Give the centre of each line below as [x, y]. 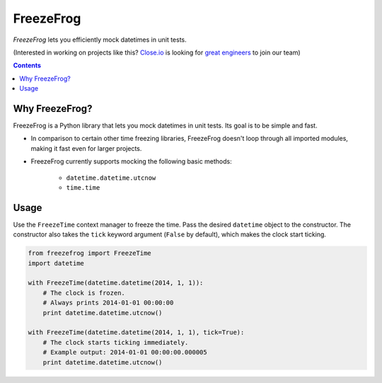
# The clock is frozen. [84, 293]
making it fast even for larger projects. [86, 148]
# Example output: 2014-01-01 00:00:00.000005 [125, 353]
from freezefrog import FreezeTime [89, 253]
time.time [83, 187]
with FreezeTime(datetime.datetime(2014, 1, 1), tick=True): [136, 332]
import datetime [56, 263]
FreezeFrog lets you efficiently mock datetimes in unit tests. [100, 40]
